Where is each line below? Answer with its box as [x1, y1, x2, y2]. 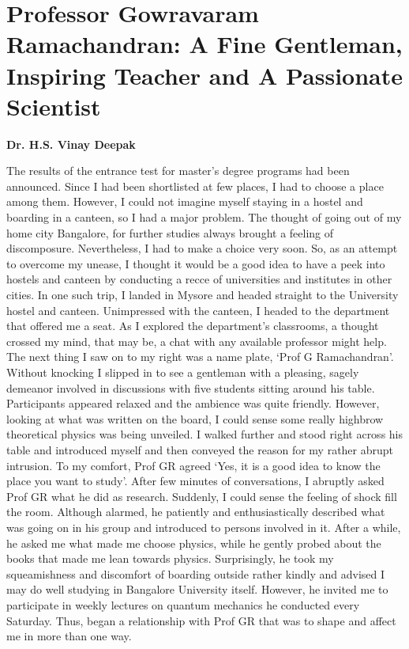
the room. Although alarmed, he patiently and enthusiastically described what [6, 503, 385, 520]
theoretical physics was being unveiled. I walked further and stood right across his [6, 426, 403, 442]
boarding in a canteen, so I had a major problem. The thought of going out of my [6, 209, 402, 226]
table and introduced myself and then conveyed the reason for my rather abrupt [6, 441, 394, 457]
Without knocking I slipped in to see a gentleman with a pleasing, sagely [6, 364, 359, 380]
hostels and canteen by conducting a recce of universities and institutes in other [6, 271, 392, 287]
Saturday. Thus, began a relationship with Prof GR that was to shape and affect [6, 612, 396, 628]
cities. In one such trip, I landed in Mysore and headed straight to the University [6, 287, 399, 303]
